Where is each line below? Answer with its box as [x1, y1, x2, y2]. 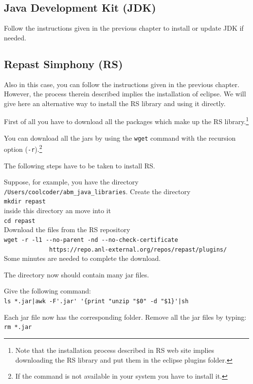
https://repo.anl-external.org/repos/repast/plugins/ [49, 246, 227, 253]
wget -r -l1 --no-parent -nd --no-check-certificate [4, 236, 178, 243]
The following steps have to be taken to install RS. [4, 160, 155, 170]
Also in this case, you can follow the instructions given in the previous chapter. [4, 79, 239, 89]
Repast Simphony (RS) [4, 56, 123, 71]
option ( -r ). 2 [4, 143, 42, 154]
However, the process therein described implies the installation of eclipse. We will [4, 89, 246, 99]
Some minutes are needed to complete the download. [4, 253, 161, 263]
